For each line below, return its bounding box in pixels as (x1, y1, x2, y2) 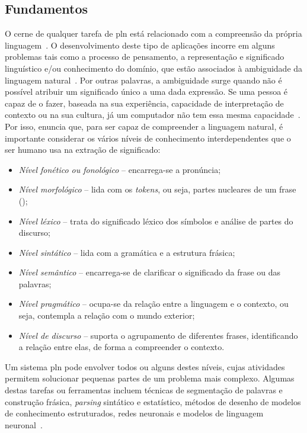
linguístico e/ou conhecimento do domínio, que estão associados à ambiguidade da (5, 62, 303, 74)
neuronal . (5, 418, 43, 431)
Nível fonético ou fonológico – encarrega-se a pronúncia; (18, 163, 221, 175)
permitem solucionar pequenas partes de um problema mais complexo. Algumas (5, 372, 295, 384)
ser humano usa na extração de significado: (5, 143, 161, 156)
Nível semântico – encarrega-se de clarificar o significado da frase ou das (18, 266, 281, 278)
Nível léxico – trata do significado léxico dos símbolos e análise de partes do (18, 214, 293, 227)
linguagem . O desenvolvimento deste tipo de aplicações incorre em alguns (5, 39, 275, 51)
